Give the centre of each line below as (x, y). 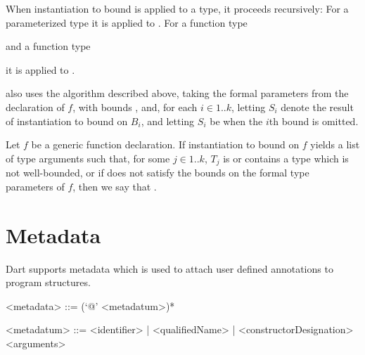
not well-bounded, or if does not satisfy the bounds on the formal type (158, 173)
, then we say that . (115, 186)
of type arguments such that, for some (88, 158)
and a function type (48, 46)
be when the (236, 121)
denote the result (317, 106)
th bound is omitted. (314, 121)
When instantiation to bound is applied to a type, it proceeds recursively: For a (177, 8)
